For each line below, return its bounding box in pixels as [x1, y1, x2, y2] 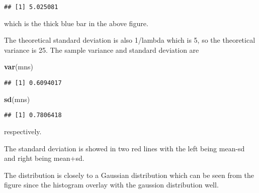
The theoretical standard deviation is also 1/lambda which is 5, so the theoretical [4, 35, 255, 45]
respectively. [4, 126, 42, 136]
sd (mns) [4, 93, 30, 104]
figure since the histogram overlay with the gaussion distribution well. [4, 179, 219, 190]
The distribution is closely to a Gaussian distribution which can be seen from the [4, 169, 254, 180]
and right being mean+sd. [4, 153, 84, 163]
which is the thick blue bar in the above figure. [4, 18, 148, 28]
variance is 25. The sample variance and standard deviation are [4, 44, 199, 55]
